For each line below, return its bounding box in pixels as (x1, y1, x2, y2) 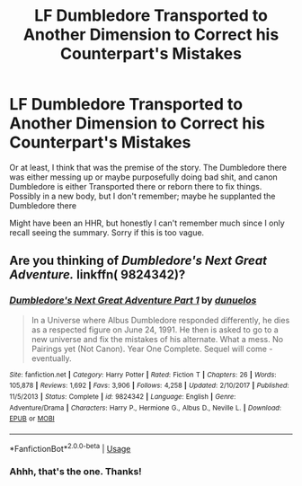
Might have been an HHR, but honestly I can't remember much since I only (9, 217, 285, 228)
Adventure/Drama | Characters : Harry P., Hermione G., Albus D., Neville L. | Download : (9, 403, 281, 412)
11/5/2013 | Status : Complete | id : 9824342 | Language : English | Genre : (9, 392, 236, 401)
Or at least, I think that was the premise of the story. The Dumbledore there (9, 162, 288, 172)
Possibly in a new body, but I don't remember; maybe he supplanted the (9, 190, 276, 201)
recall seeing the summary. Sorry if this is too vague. (9, 226, 205, 238)
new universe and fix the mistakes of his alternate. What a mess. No (31, 333, 284, 344)
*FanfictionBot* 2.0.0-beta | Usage (9, 441, 131, 454)
